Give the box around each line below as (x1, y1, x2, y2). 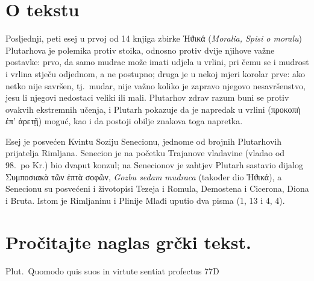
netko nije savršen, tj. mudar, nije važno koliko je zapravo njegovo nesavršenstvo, (5, 79, 306, 92)
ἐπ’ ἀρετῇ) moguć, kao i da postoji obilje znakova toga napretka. (5, 115, 243, 127)
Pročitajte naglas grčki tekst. (5, 229, 251, 254)
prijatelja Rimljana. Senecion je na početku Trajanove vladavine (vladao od (5, 147, 285, 159)
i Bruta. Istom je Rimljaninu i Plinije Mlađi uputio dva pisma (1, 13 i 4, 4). (5, 194, 285, 206)
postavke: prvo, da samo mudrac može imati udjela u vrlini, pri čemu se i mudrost (5, 55, 309, 68)
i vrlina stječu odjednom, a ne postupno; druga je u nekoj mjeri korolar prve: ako (5, 67, 306, 80)
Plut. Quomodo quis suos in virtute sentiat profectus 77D (5, 264, 219, 277)
